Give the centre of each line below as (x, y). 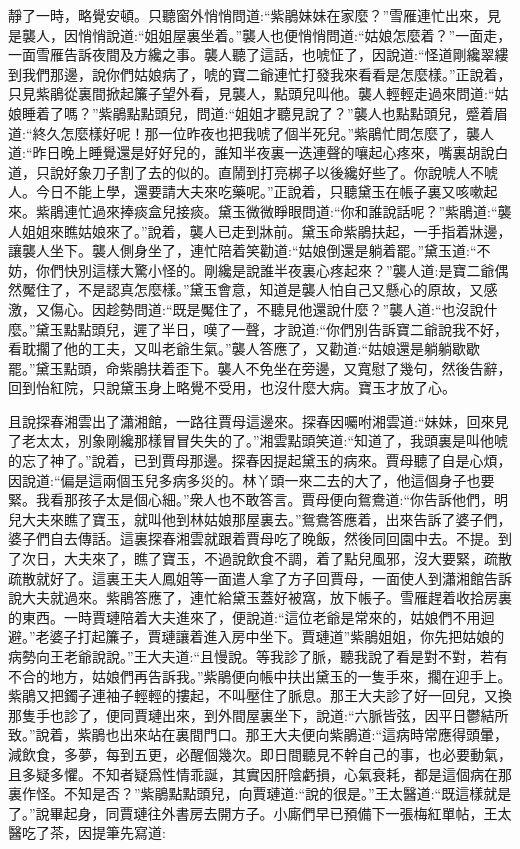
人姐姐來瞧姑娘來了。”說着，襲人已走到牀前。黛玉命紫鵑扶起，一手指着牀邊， (260, 230)
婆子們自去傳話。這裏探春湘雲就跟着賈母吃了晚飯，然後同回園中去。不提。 (253, 538)
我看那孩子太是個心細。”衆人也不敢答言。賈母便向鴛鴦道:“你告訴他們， (265, 499)
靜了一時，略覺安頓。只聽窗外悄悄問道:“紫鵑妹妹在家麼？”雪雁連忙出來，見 (255, 15)
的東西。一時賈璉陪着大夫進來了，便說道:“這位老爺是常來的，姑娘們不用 (244, 616)
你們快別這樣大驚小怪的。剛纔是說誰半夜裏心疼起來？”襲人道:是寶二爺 (265, 269)
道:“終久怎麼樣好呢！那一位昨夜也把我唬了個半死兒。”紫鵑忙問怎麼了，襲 (244, 132)
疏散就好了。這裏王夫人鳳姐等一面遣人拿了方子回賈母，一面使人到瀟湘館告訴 (260, 577)
